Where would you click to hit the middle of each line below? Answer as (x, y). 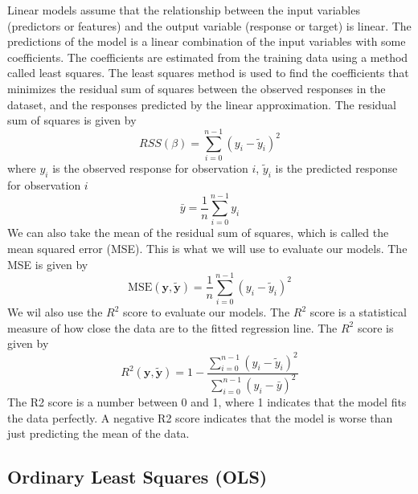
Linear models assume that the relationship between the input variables (184, 10)
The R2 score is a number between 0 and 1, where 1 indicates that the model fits (207, 401)
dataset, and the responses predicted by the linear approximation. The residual (202, 104)
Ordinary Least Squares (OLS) (137, 477)
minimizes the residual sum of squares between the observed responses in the (197, 88)
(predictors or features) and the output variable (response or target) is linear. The (209, 25)
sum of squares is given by (72, 120)
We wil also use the (55, 312)
